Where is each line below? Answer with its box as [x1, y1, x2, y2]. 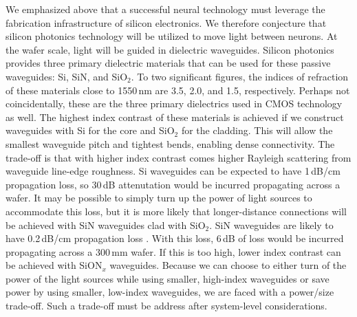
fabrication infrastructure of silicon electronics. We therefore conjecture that [6, 15, 327, 30]
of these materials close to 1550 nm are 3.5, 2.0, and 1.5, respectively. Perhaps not [6, 83, 350, 97]
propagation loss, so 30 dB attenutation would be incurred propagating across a [6, 177, 340, 191]
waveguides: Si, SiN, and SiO [6, 69, 128, 83]
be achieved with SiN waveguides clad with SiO [6, 217, 206, 232]
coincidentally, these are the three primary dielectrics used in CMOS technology [6, 96, 343, 111]
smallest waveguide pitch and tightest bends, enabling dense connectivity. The [6, 136, 335, 151]
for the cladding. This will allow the [181, 123, 333, 138]
